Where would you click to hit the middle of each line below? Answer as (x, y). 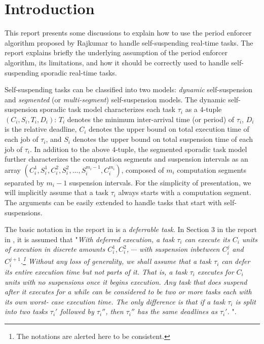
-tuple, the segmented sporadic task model (181, 149)
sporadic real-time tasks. (79, 72)
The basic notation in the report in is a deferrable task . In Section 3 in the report (131, 229)
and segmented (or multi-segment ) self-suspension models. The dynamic (115, 99)
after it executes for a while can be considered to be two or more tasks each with (128, 292)
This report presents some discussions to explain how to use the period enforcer (128, 33)
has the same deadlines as (177, 311)
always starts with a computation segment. (185, 192)
